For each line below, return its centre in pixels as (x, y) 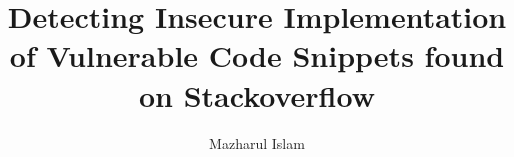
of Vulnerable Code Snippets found (257, 55)
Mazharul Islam (257, 142)
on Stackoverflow (257, 94)
